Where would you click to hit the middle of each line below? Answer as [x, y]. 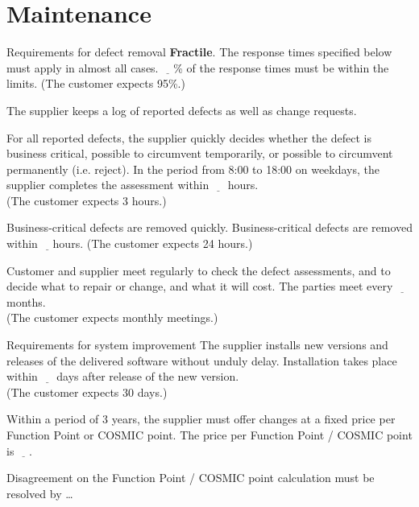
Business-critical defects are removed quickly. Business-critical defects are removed [209, 227]
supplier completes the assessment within [108, 185]
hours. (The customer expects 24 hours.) [153, 243]
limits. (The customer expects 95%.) [96, 83]
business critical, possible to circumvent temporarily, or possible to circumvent [200, 153]
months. [26, 301]
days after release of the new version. [148, 376]
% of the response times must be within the [281, 67]
